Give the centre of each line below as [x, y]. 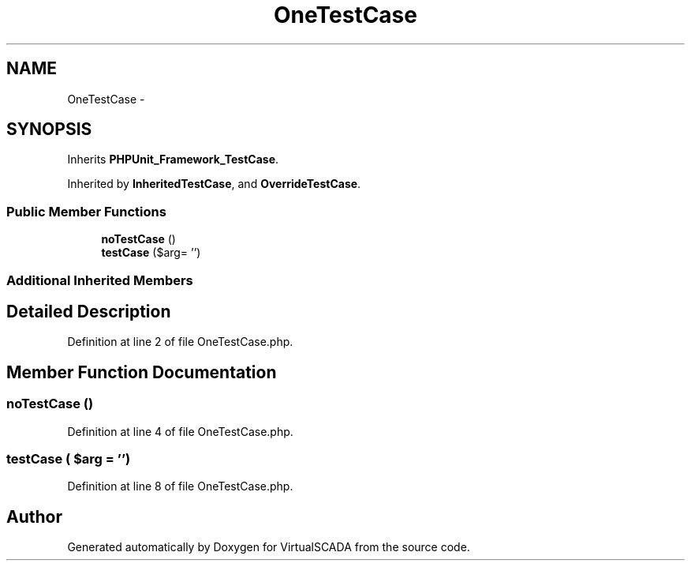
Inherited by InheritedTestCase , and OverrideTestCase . [214, 184]
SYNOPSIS [49, 130]
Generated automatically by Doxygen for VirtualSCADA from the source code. [269, 547]
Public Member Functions [86, 211]
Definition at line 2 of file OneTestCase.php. [180, 342]
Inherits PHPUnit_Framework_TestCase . [173, 160]
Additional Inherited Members [100, 280]
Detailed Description [89, 311]
